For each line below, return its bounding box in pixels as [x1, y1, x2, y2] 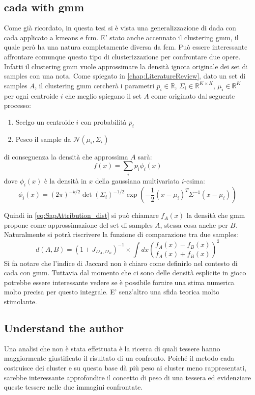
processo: [4, 100, 31, 110]
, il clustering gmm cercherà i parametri [34, 80, 155, 90]
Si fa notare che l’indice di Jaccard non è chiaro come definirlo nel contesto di [4, 258, 238, 268]
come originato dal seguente [151, 90, 235, 101]
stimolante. [4, 296, 37, 306]
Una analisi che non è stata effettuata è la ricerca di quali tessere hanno [4, 343, 220, 353]
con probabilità [81, 116, 127, 127]
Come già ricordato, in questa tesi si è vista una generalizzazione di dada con [4, 23, 236, 33]
